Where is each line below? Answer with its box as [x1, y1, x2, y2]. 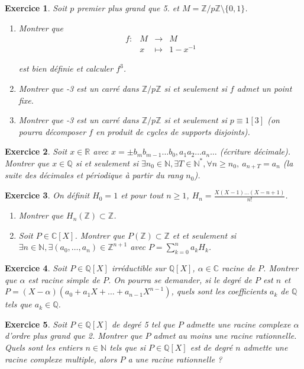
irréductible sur [111, 262, 166, 274]
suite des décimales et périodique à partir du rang [5, 169, 183, 181]
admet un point [237, 82, 292, 94]
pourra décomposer [18, 125, 86, 137]
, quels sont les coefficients [171, 285, 267, 297]
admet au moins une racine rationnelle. [153, 329, 297, 342]
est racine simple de [28, 273, 100, 285]
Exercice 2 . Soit [5, 145, 67, 158]
